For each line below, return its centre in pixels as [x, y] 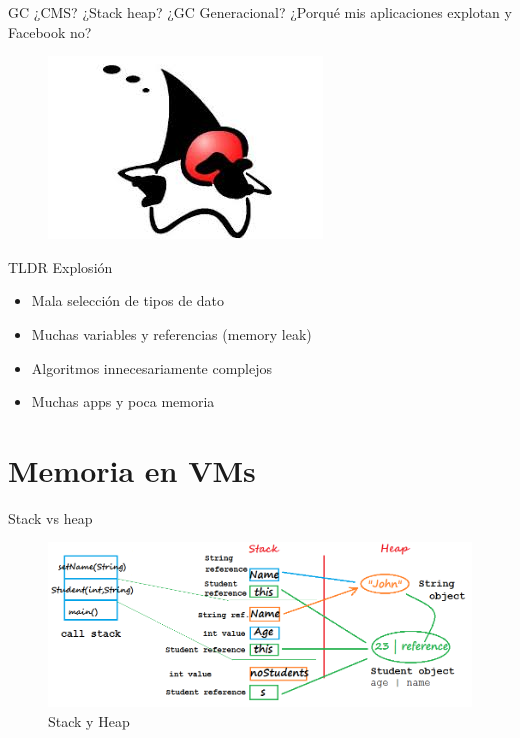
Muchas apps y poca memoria [123, 401]
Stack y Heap [89, 720]
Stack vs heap [50, 517]
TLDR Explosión [60, 266]
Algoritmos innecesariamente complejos [152, 367]
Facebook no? [50, 31]
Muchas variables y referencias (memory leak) [171, 333]
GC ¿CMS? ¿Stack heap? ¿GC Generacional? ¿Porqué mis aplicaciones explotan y [260, 12]
